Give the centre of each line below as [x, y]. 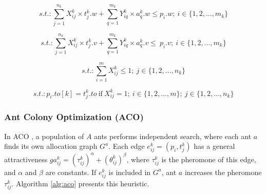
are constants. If [71, 172]
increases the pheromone [223, 172]
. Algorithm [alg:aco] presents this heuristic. [80, 183]
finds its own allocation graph [51, 146]
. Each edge [127, 146]
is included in [130, 172]
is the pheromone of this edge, [209, 159]
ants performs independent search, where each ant [173, 136]
